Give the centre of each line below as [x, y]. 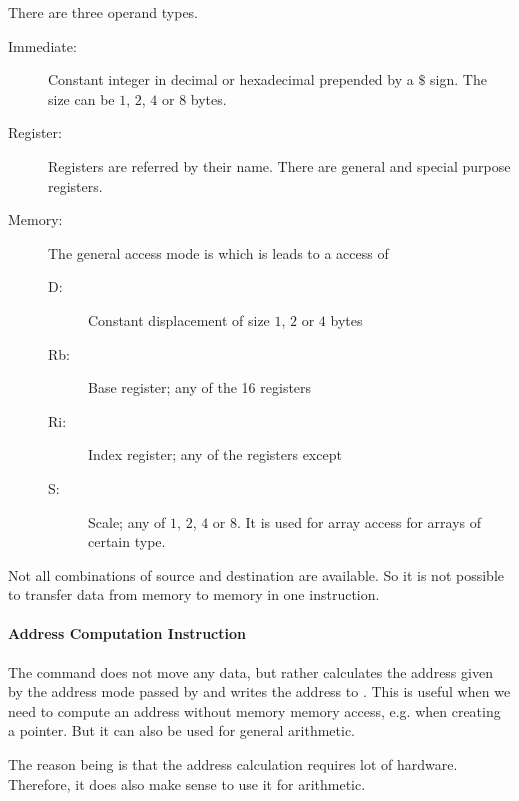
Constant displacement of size [179, 319]
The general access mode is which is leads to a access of [218, 252]
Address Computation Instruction [127, 633]
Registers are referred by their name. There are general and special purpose [279, 165]
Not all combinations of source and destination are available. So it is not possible [256, 574]
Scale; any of [127, 521]
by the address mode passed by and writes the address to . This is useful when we [259, 691]
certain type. [127, 541]
